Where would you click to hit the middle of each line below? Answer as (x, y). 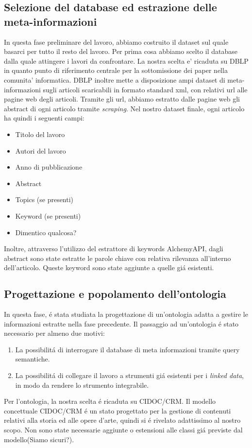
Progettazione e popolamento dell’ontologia (115, 294)
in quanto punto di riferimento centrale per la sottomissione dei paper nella (116, 70)
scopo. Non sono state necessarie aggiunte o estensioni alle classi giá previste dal (123, 430)
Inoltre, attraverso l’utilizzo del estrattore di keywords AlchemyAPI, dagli (114, 249)
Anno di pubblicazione (49, 167)
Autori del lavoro (41, 150)
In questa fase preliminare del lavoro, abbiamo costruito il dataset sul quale (116, 42)
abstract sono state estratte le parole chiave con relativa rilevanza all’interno (118, 258)
